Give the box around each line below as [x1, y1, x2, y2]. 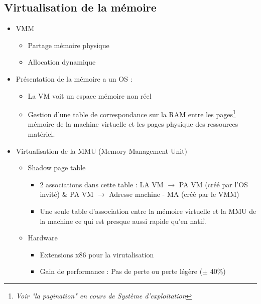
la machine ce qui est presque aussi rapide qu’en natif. [40, 215, 206, 226]
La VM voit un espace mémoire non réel [28, 90, 152, 101]
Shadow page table [28, 162, 86, 173]
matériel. [28, 129, 55, 139]
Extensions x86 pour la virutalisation [40, 249, 154, 259]
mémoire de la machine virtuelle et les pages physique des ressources [28, 119, 238, 129]
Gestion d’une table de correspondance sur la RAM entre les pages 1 [28, 108, 236, 119]
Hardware [28, 232, 58, 243]
